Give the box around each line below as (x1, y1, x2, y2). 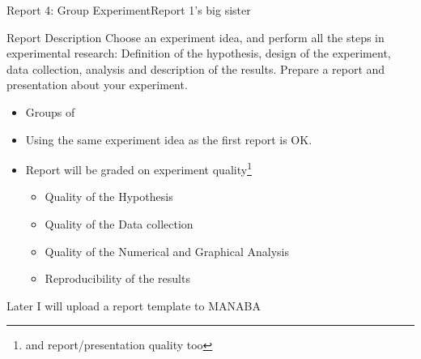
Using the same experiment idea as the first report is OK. (25, 130, 313, 147)
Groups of (25, 103, 75, 120)
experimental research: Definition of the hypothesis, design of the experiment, (6, 45, 391, 62)
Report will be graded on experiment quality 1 (25, 159, 252, 177)
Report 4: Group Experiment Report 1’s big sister (6, 2, 251, 18)
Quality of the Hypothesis (45, 188, 173, 205)
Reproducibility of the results (45, 270, 190, 287)
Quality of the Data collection (45, 216, 193, 232)
